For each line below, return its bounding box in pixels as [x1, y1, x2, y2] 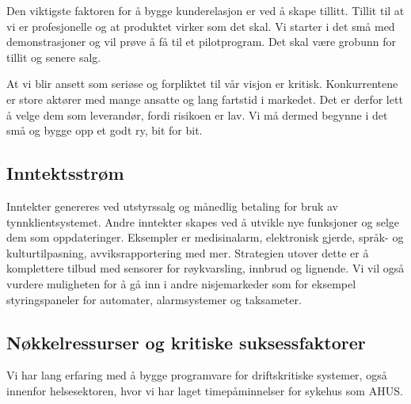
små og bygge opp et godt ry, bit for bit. [6, 122, 203, 139]
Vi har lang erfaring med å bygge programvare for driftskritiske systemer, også [6, 367, 387, 383]
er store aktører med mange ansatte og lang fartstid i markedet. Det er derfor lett [6, 90, 403, 107]
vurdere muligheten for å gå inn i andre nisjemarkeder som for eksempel [6, 275, 356, 292]
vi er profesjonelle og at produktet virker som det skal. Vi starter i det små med [6, 17, 395, 34]
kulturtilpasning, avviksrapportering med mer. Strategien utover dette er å [6, 244, 369, 261]
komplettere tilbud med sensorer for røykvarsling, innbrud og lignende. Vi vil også [6, 260, 405, 276]
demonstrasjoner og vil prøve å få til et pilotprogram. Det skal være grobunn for [6, 33, 396, 50]
